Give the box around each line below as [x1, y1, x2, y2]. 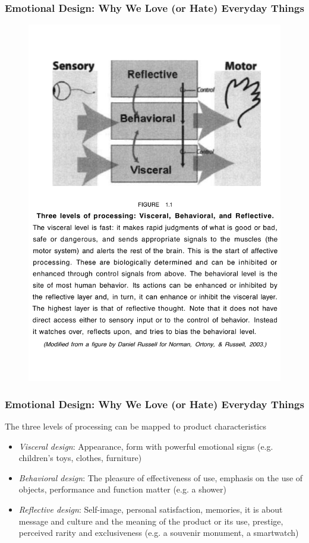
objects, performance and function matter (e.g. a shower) [18, 483, 226, 495]
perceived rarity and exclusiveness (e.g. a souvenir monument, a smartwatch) [18, 526, 299, 539]
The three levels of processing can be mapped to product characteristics [5, 419, 266, 432]
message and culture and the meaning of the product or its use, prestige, [18, 514, 283, 527]
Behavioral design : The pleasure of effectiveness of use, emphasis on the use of [18, 471, 303, 484]
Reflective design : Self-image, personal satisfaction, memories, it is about [18, 503, 283, 515]
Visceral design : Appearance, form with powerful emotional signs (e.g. [18, 440, 273, 452]
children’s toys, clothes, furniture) [18, 452, 142, 464]
